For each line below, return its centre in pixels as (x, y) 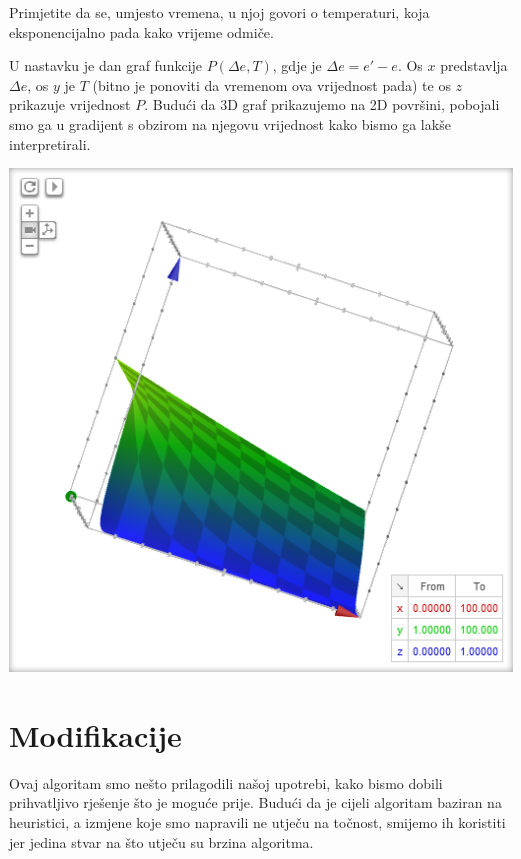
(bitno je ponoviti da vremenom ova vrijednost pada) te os (271, 84)
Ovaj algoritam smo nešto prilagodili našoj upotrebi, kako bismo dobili (226, 782)
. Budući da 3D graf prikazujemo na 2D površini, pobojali (322, 104)
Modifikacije (95, 734)
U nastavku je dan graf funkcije (106, 65)
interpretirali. (50, 143)
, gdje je (297, 65)
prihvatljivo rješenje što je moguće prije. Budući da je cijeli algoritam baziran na (255, 802)
